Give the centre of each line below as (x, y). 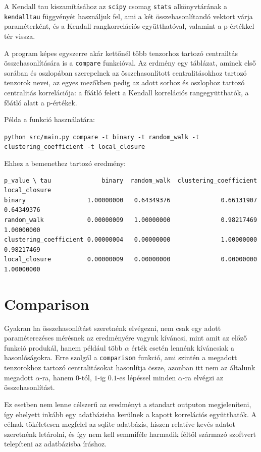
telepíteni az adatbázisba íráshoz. (56, 444)
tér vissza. (20, 36)
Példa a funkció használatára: (49, 119)
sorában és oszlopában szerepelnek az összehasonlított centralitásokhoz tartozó (125, 72)
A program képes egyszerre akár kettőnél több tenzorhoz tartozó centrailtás (121, 53)
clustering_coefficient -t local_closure (75, 147)
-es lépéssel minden (146, 377)
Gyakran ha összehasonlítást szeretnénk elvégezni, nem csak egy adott (113, 328)
